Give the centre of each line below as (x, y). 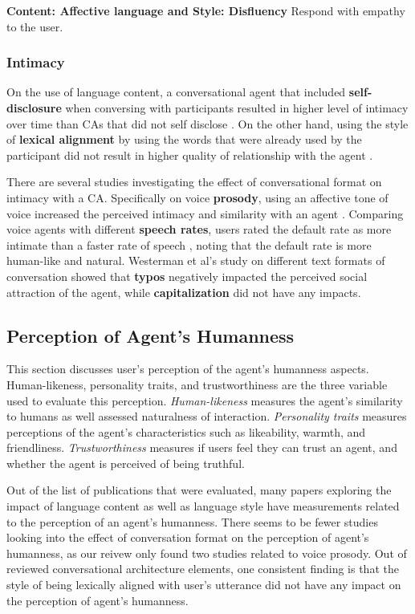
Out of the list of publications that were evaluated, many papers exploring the (199, 490)
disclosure (34, 108)
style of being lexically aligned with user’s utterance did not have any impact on (204, 585)
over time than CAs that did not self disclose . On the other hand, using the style (207, 123)
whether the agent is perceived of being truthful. (126, 463)
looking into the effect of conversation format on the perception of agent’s (188, 537)
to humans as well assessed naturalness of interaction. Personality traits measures (207, 416)
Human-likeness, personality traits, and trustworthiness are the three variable (197, 384)
